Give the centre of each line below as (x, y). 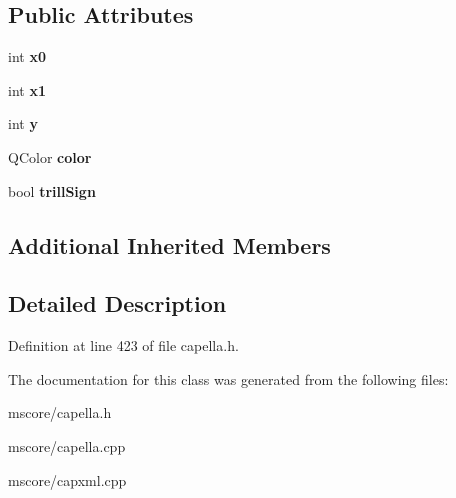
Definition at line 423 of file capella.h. (123, 345)
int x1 (27, 89)
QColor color (50, 156)
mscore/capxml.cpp (67, 479)
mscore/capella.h (60, 412)
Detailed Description (117, 303)
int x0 (27, 56)
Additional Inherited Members (169, 244)
